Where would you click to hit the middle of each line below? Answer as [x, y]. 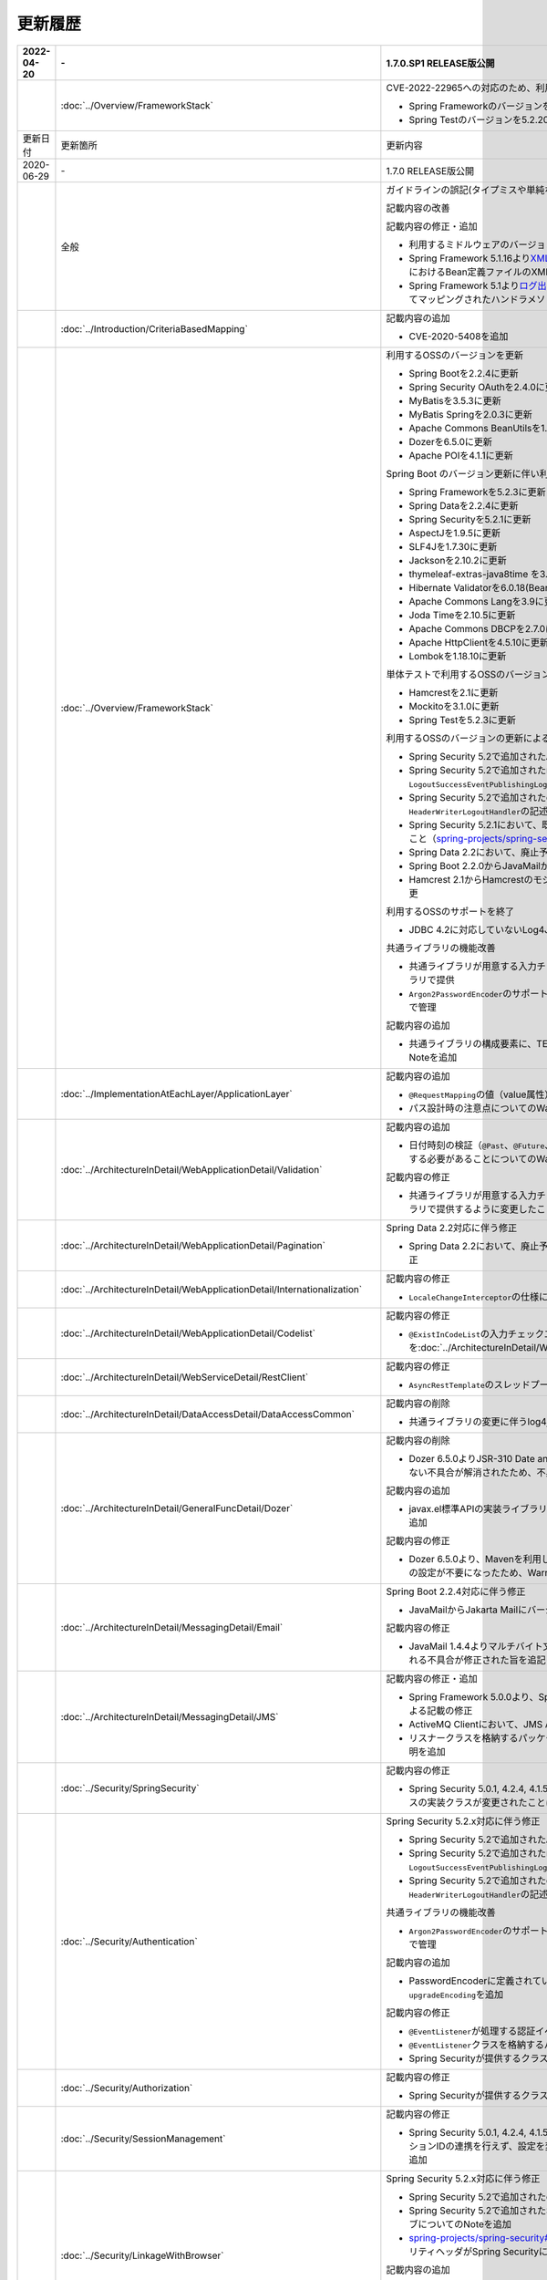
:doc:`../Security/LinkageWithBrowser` [142, 2255]
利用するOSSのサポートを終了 [450, 911]
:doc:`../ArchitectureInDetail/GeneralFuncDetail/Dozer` [177, 1508]
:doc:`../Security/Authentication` [129, 1941]
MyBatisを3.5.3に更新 [455, 400]
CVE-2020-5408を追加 [459, 336]
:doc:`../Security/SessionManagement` [143, 2139]
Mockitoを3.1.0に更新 [454, 706]
